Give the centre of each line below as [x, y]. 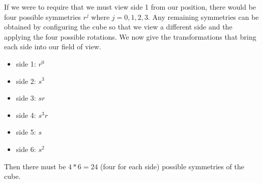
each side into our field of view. [53, 47]
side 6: [26, 149]
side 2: [26, 81]
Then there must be [35, 166]
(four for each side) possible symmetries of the [172, 166]
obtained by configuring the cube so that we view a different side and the [118, 27]
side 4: [26, 115]
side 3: [26, 98]
